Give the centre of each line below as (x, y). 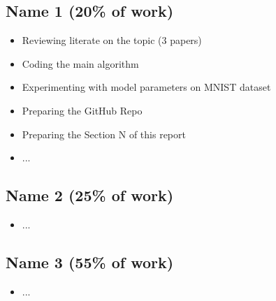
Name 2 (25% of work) (90, 195)
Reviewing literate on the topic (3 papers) (112, 40)
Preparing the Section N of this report (104, 134)
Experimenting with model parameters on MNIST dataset (146, 87)
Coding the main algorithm (80, 63)
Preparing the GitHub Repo (82, 110)
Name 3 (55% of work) (90, 262)
